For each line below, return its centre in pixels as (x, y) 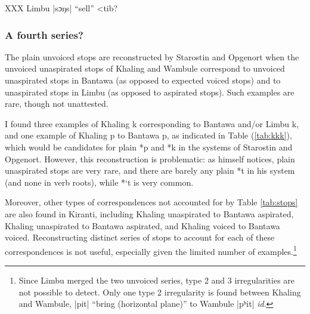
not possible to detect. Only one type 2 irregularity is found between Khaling (160, 292)
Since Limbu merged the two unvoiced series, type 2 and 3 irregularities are (157, 280)
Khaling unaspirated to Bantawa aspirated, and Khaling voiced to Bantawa (142, 225)
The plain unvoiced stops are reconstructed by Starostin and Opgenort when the (152, 56)
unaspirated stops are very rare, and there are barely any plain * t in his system (150, 170)
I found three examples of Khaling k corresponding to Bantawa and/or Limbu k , (152, 123)
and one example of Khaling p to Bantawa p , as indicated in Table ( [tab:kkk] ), (148, 135)
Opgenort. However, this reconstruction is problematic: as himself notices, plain (150, 158)
